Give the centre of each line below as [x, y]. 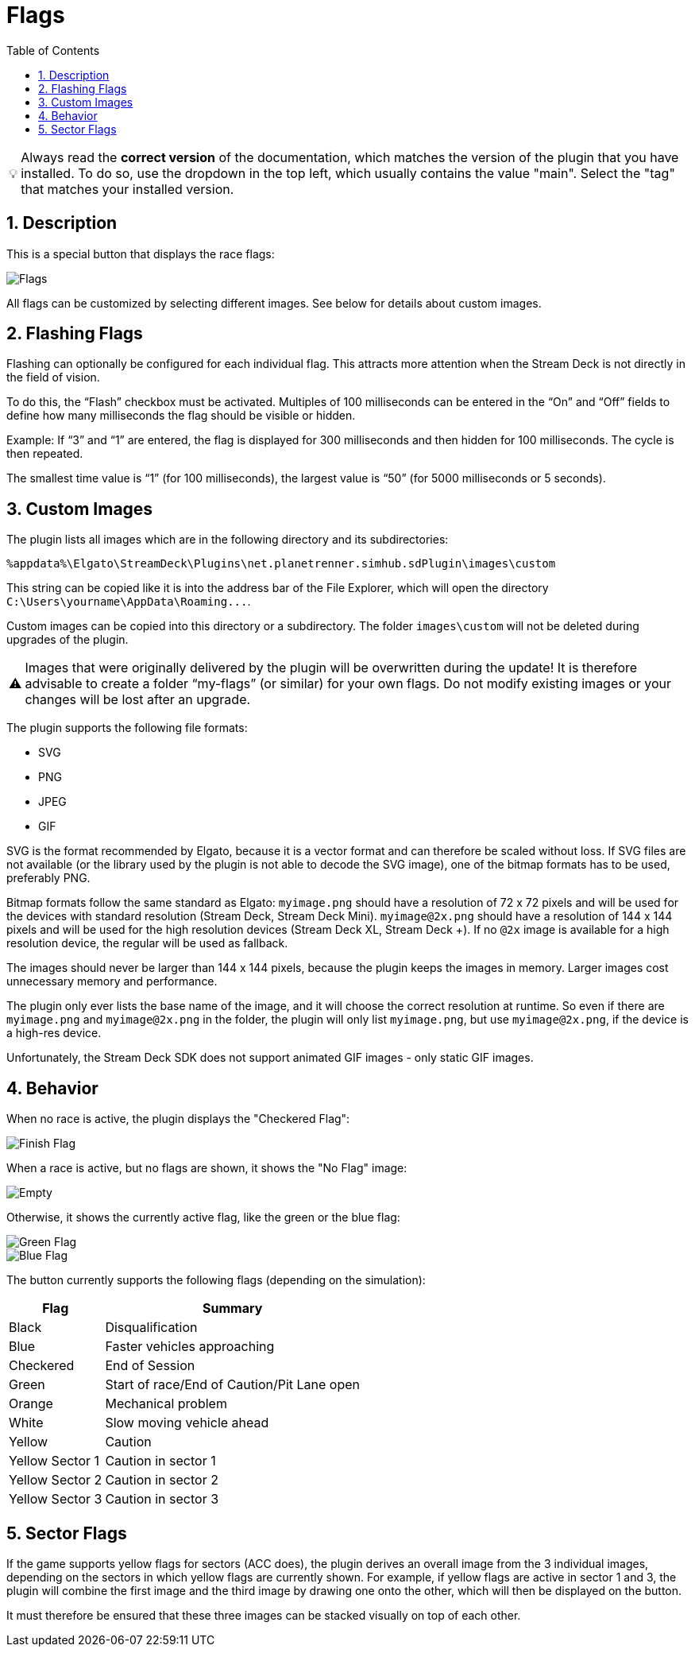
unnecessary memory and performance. [112, 981]
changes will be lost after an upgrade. [138, 700]
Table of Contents [53, 50]
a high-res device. [54, 1033]
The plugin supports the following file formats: [127, 728]
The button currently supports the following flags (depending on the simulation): [216, 1280]
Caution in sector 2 [162, 1480]
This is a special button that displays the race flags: [141, 254]
